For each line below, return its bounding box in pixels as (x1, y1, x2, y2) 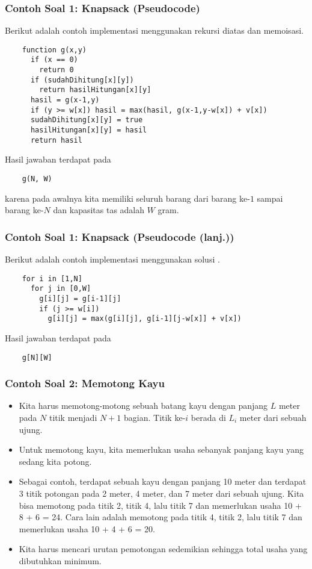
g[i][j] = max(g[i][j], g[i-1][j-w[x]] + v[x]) (47, 314, 242, 323)
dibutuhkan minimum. (19, 554, 102, 567)
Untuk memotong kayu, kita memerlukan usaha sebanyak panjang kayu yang (19, 443, 304, 456)
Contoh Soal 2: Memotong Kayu (5, 376, 165, 391)
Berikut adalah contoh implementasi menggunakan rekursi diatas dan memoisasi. (5, 24, 304, 37)
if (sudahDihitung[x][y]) (30, 75, 134, 84)
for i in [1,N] (22, 274, 82, 283)
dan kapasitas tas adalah (53, 204, 145, 216)
